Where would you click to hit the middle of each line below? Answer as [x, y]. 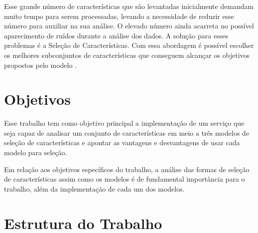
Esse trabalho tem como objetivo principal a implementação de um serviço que [124, 123]
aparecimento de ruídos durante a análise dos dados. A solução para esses [116, 35]
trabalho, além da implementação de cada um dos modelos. [94, 188]
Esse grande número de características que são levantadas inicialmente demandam [129, 6]
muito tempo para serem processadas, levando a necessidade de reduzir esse [119, 16]
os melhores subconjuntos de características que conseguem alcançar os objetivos [127, 55]
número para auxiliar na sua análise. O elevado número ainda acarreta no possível [129, 26]
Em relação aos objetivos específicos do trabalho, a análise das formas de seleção [127, 169]
